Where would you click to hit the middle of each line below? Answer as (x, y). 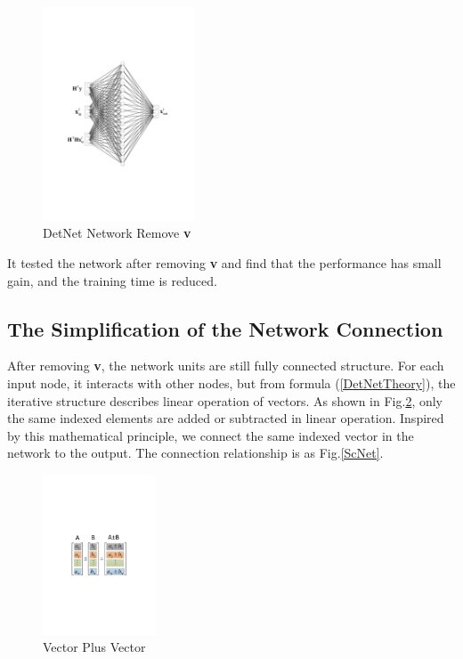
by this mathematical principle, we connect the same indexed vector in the (211, 435)
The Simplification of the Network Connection (225, 328)
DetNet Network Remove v (117, 233)
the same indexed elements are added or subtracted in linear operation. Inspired (226, 418)
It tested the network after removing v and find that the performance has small (224, 263)
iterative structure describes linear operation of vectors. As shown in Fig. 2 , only (225, 400)
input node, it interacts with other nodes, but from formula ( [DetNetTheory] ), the (231, 383)
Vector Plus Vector (94, 647)
